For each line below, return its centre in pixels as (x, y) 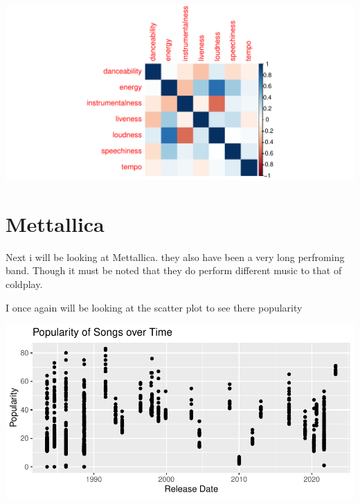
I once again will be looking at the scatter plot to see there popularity (154, 307)
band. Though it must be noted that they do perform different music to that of (174, 270)
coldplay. (24, 283)
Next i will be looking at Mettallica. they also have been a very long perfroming (175, 256)
